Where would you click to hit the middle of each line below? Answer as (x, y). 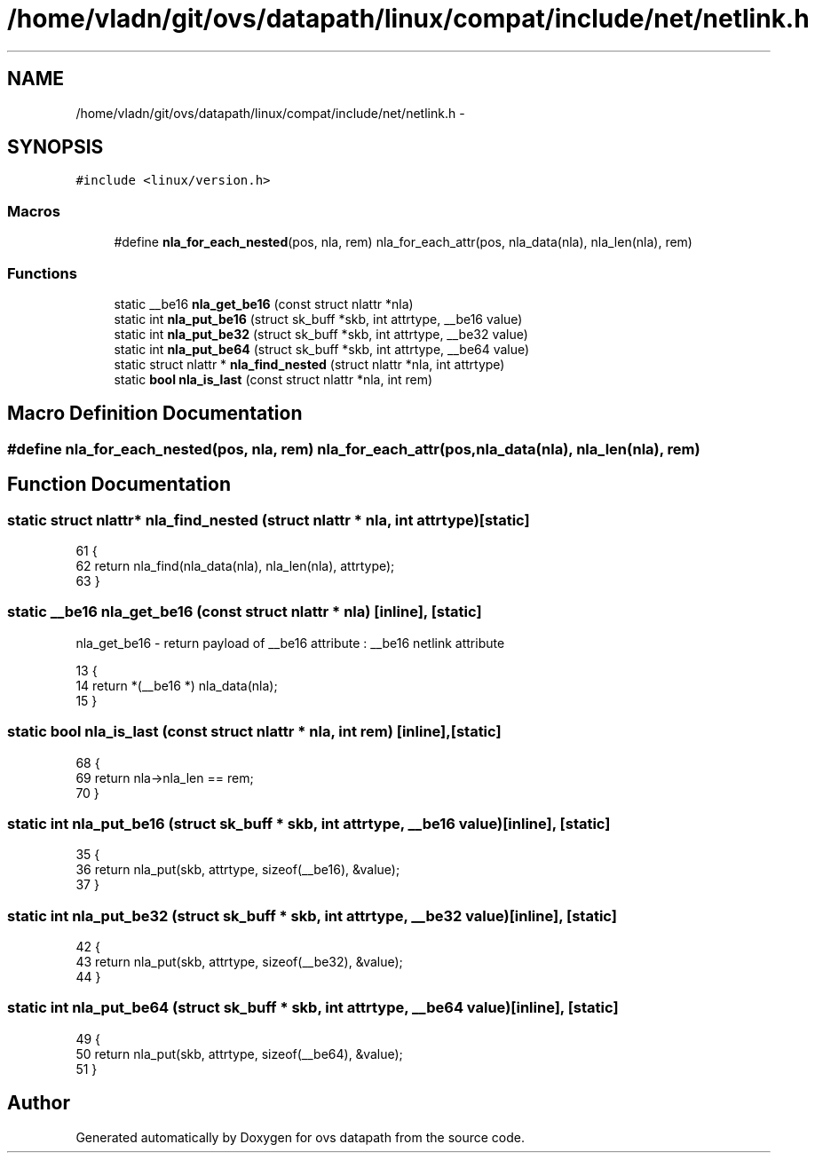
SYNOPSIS (55, 147)
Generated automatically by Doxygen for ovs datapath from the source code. (301, 1137)
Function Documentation (119, 485)
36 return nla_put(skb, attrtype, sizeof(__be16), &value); (238, 870)
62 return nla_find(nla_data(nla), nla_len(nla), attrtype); (235, 566)
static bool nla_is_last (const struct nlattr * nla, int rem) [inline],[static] (254, 732)
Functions (42, 273)
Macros (34, 211)
